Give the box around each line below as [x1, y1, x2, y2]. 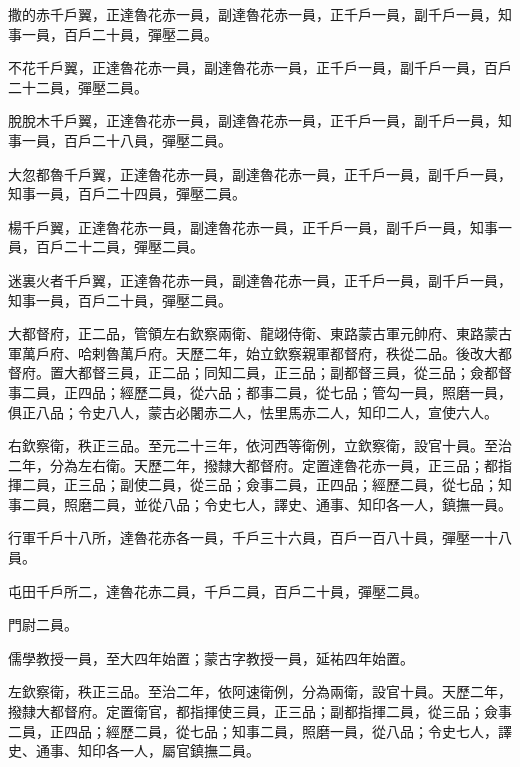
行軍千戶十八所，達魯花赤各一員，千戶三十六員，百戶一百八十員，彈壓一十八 [8, 527, 512, 548]
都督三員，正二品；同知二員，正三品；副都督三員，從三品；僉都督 [77, 362, 512, 383]
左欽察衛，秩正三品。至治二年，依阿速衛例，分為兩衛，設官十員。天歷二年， [8, 681, 512, 702]
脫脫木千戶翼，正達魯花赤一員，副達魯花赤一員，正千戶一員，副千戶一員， [8, 110, 498, 131]
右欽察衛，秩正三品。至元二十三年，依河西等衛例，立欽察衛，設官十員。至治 [8, 435, 512, 456]
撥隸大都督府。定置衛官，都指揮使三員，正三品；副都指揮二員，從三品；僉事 [8, 701, 512, 722]
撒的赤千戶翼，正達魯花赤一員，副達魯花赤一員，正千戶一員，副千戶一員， [8, 4, 498, 24]
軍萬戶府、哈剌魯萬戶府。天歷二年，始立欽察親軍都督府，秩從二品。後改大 [8, 342, 498, 363]
